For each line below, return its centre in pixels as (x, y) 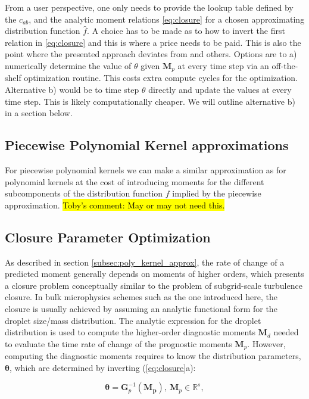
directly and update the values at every (220, 90)
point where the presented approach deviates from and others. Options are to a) (151, 54)
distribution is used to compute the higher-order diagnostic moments (130, 332)
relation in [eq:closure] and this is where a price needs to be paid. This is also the (153, 42)
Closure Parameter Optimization (108, 237)
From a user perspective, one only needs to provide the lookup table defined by (149, 7)
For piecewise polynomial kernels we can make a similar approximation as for (146, 170)
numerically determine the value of (68, 65)
